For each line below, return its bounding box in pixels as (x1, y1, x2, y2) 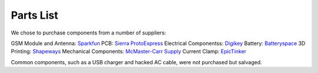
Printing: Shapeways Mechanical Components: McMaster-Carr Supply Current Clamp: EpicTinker (11, 48, 247, 55)
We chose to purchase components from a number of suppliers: (11, 29, 167, 36)
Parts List (11, 9, 58, 22)
